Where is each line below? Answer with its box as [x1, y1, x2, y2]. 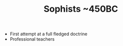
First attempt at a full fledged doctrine [9, 31, 88, 37]
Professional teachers [9, 36, 55, 42]
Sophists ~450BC [44, 3, 118, 15]
